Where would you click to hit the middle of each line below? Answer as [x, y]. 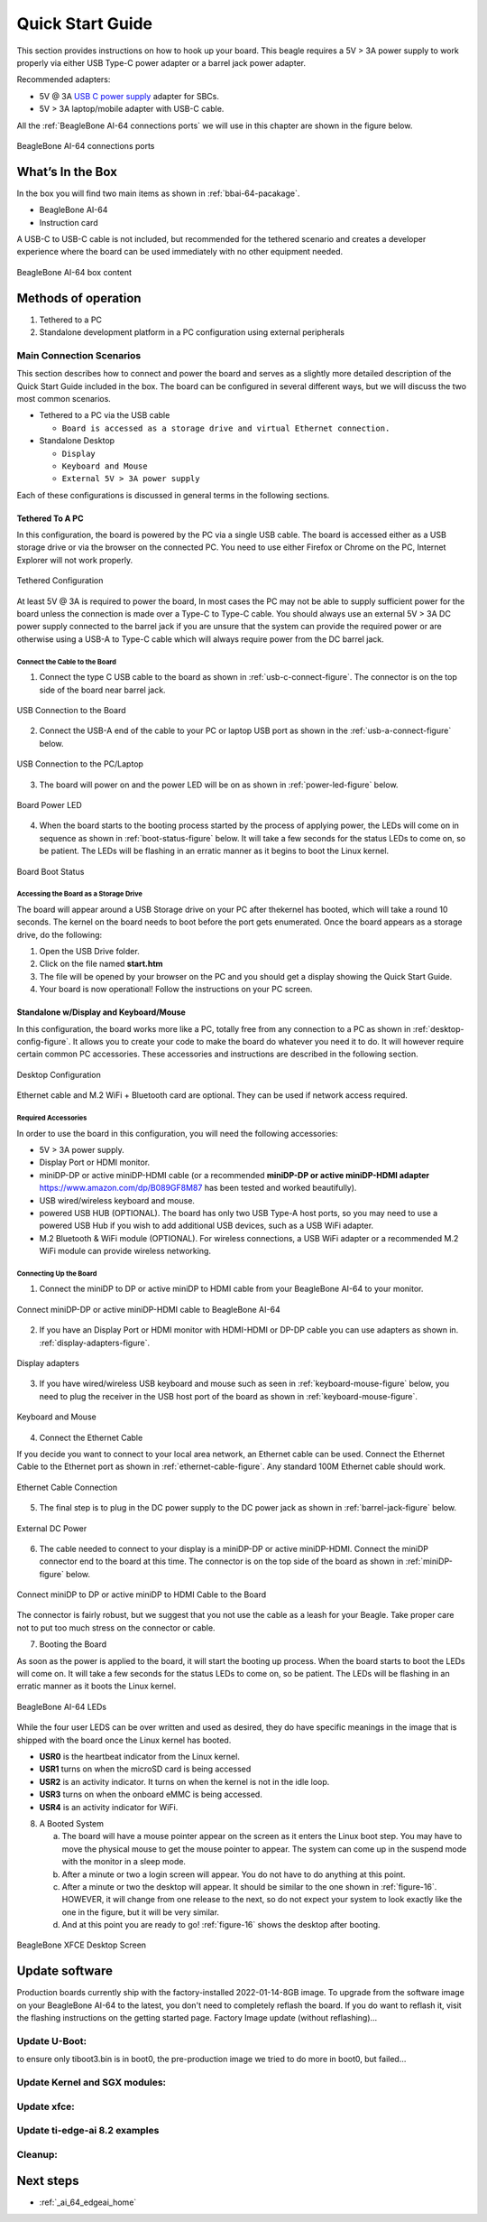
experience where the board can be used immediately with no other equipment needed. [180, 252]
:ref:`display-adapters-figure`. [95, 1343]
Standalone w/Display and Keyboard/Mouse [101, 1012]
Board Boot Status [51, 871]
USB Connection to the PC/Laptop [80, 764]
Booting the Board [73, 1644]
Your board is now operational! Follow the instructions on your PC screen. [176, 990]
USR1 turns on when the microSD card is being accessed [145, 1769]
